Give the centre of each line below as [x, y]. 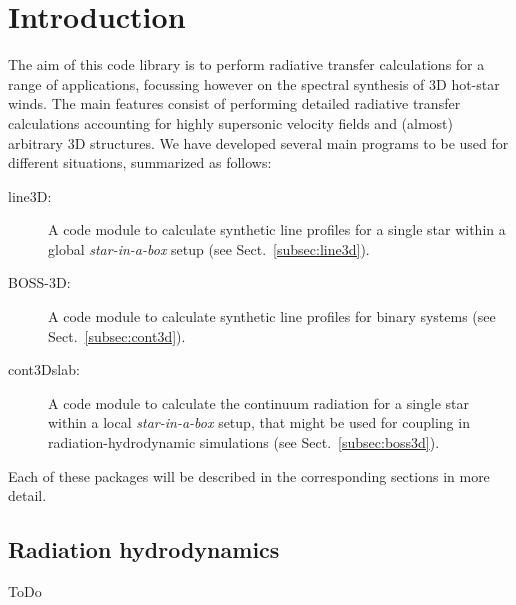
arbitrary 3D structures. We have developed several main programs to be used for [258, 142]
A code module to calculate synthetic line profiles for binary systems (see [272, 316]
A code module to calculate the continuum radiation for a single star [259, 402]
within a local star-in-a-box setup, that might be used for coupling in [259, 422]
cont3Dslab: [44, 369]
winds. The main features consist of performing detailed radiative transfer [234, 103]
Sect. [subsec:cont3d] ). [117, 335]
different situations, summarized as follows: [140, 162]
